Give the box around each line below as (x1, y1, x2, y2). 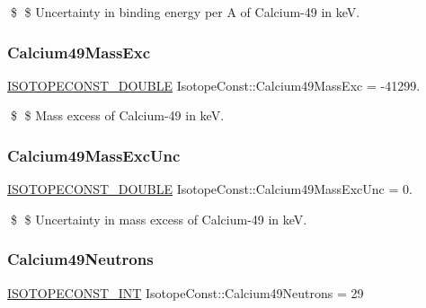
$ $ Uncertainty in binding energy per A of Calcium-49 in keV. (10, 3, 360, 21)
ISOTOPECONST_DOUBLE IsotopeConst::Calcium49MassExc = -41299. (7, 75, 421, 94)
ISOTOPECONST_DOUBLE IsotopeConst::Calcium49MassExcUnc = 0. (7, 180, 413, 198)
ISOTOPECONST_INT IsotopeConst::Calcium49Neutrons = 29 (7, 283, 364, 302)
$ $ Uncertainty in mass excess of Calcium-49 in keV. (10, 209, 307, 228)
